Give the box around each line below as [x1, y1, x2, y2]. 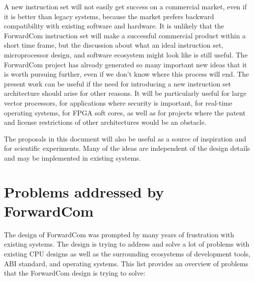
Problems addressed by [4, 181, 164, 201]
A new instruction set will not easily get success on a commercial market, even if [4, 1, 247, 11]
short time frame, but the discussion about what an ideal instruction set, [4, 40, 224, 50]
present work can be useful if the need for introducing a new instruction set [4, 78, 231, 88]
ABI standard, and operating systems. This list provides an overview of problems [4, 258, 249, 268]
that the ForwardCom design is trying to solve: [4, 268, 145, 278]
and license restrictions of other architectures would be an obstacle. [4, 117, 207, 127]
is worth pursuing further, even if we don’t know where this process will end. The [4, 69, 249, 79]
